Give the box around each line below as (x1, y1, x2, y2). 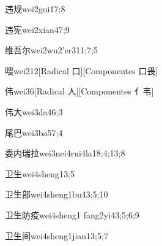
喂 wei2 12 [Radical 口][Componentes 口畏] (5, 64, 158, 77)
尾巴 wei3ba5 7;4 (5, 126, 63, 139)
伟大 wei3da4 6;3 (5, 105, 63, 118)
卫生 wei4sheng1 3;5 (5, 167, 75, 180)
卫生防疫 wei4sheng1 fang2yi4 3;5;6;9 (5, 208, 139, 221)
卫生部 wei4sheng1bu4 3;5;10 (5, 188, 108, 201)
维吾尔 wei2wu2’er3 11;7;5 (5, 44, 98, 56)
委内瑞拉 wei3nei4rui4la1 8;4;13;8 (5, 147, 125, 160)
